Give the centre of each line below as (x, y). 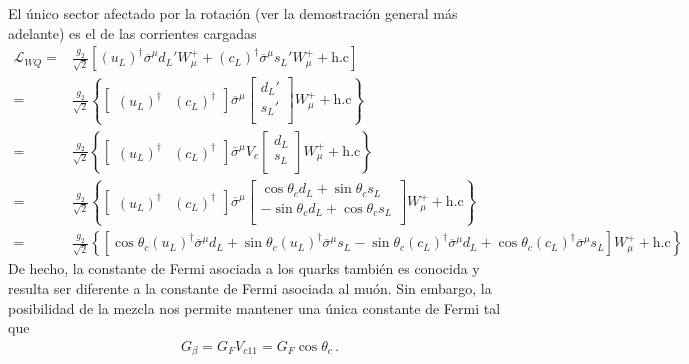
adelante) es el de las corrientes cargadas (132, 32)
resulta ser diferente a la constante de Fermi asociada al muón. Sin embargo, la (250, 287)
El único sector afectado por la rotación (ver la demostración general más (233, 13)
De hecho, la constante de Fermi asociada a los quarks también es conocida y (244, 268)
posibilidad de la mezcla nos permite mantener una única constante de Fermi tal (254, 307)
